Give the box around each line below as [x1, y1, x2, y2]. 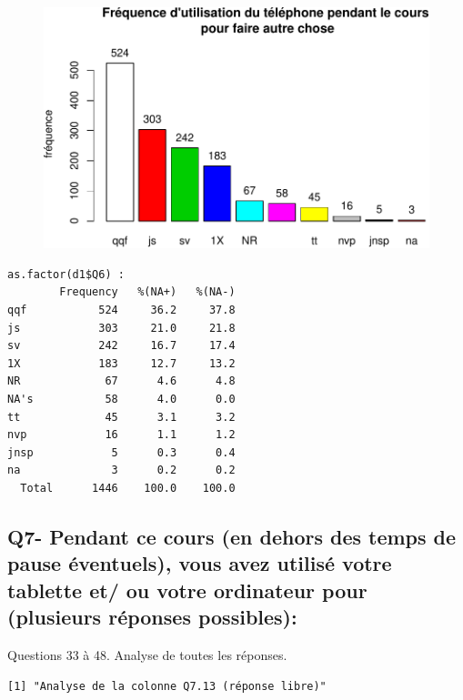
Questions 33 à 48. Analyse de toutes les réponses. [7, 645, 287, 664]
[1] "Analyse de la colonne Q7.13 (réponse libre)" [7, 679, 327, 693]
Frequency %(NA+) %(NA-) [59, 285, 236, 299]
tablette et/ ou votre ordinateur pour [7, 575, 367, 604]
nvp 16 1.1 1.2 [7, 428, 236, 442]
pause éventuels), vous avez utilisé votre [7, 549, 392, 577]
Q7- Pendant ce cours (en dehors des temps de [7, 522, 457, 550]
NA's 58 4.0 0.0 [7, 392, 236, 405]
